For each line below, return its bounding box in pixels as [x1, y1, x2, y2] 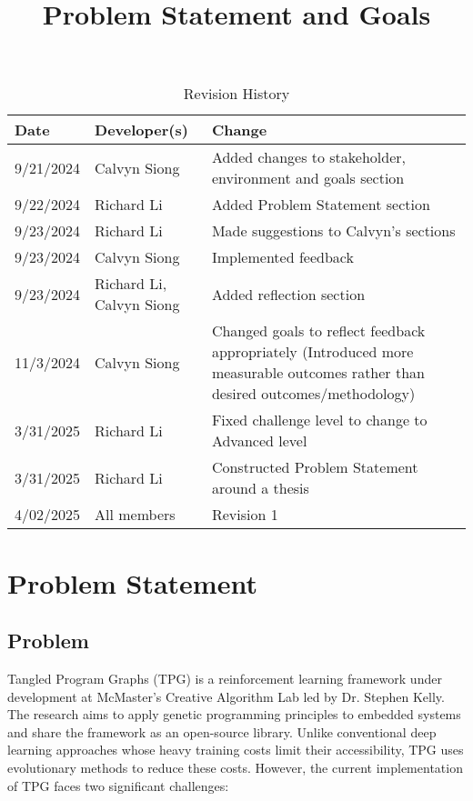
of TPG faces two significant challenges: [7, 776, 229, 795]
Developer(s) [95, 119, 188, 141]
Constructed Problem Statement [211, 456, 418, 478]
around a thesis [211, 477, 309, 499]
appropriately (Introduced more [211, 341, 414, 363]
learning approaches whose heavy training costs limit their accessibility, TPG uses [7, 740, 464, 759]
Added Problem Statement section [211, 194, 430, 215]
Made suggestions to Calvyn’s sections [211, 220, 456, 242]
